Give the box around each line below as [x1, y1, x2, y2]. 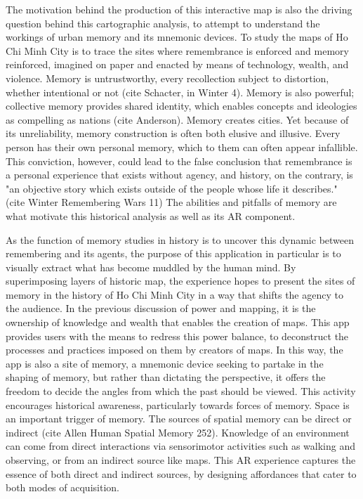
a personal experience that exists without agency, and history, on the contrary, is [6, 167, 353, 182]
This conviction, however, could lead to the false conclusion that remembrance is [6, 153, 352, 168]
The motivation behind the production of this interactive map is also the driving [6, 2, 352, 16]
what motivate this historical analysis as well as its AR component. [6, 208, 296, 223]
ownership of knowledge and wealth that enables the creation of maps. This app [6, 315, 350, 330]
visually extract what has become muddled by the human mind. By [6, 259, 296, 274]
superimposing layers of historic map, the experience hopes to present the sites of [6, 273, 355, 288]
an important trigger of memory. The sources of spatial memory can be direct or [6, 411, 352, 426]
